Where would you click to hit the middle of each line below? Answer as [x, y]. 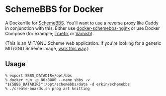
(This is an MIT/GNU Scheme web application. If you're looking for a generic [83, 43]
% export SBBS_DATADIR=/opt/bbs [39, 76]
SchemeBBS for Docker [54, 9]
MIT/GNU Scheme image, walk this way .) [47, 48]
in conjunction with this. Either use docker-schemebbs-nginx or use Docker [83, 28]
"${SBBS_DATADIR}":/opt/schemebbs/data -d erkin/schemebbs [68, 84]
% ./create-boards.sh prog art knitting [48, 89]
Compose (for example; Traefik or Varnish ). [49, 33]
